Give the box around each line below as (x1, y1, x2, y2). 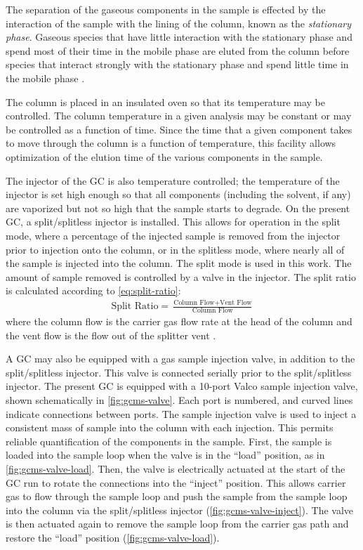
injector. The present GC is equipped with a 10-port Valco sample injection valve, (6, 379, 358, 393)
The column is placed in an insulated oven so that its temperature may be (6, 94, 325, 109)
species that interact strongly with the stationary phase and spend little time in (6, 57, 349, 72)
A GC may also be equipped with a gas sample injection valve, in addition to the (6, 351, 355, 366)
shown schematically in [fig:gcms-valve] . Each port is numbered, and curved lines (6, 393, 353, 407)
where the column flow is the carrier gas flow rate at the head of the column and (6, 314, 352, 329)
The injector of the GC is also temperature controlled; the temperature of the (6, 173, 340, 188)
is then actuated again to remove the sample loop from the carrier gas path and (6, 516, 349, 531)
